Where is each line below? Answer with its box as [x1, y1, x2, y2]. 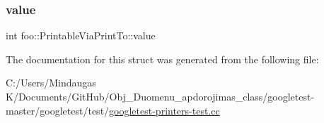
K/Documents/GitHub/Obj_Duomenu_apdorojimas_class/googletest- [6, 89, 315, 103]
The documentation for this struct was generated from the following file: [6, 51, 319, 66]
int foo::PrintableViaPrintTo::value [6, 28, 156, 43]
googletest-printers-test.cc [109, 103, 220, 117]
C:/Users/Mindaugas [6, 75, 96, 90]
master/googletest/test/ [6, 103, 110, 117]
